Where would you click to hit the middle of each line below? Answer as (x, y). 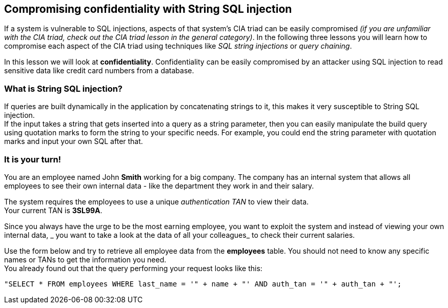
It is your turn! (33, 159)
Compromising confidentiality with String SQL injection (148, 9)
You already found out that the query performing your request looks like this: (133, 268)
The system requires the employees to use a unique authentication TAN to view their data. (157, 201)
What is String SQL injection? (64, 88)
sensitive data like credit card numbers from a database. (99, 71)
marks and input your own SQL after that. (74, 141)
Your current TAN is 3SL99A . (53, 210)
